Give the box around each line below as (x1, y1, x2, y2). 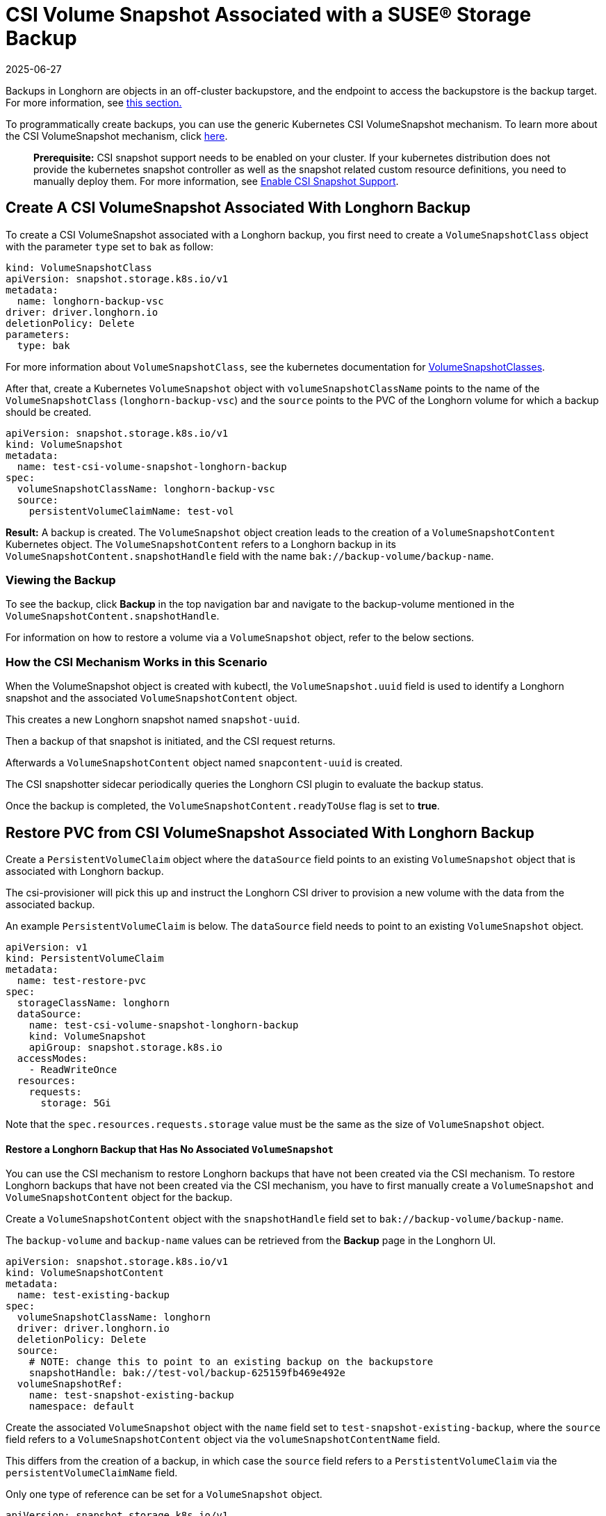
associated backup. (6, 898, 95, 910)
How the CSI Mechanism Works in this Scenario (6, 654, 268, 669)
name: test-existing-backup (17, 1289, 170, 1301)
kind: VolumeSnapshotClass (6, 261, 152, 273)
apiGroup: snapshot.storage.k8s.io (28, 1041, 222, 1053)
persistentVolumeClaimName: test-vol (28, 505, 234, 517)
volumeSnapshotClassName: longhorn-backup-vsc (17, 483, 275, 494)
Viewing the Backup (6, 572, 116, 587)
